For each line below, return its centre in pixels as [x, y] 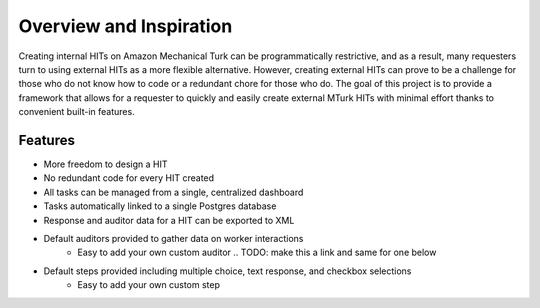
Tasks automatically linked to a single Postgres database [160, 206]
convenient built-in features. [76, 112]
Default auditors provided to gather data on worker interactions [173, 238]
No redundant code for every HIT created [129, 178]
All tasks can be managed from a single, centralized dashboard [173, 192]
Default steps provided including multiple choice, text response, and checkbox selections [227, 271]
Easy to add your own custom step [148, 285]
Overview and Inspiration [125, 26]
